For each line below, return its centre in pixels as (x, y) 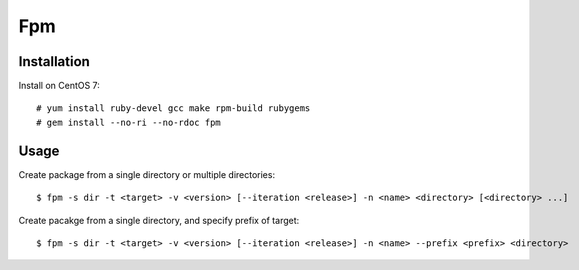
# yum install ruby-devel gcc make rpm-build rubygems (173, 108)
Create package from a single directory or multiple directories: (146, 174)
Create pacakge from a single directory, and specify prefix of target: (159, 220)
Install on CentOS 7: (59, 86)
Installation (54, 61)
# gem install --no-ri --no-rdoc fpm (129, 122)
